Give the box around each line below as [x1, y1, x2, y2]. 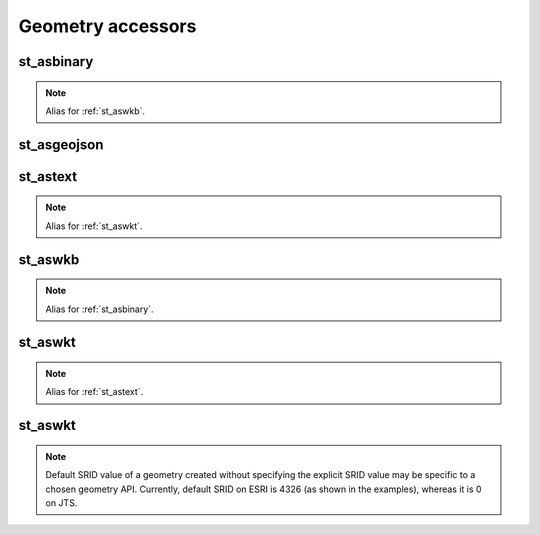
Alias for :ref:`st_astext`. [45, 386, 144, 398]
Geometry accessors [18, 15, 197, 37]
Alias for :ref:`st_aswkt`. [45, 220, 143, 232]
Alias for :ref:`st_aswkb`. [45, 105, 145, 117]
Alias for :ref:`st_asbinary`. [45, 303, 154, 315]
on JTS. [45, 496, 78, 509]
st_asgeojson [18, 136, 104, 153]
